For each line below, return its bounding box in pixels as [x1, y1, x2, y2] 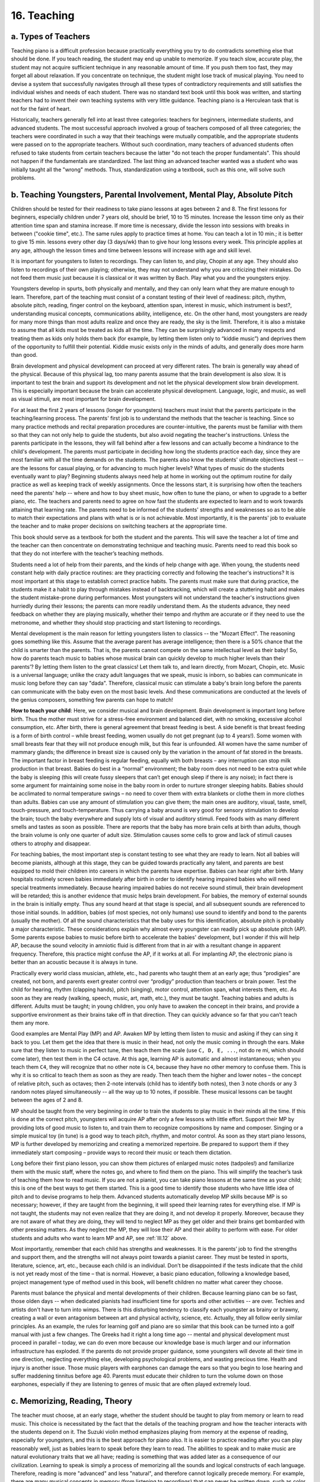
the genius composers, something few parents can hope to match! [11, 697, 174, 704]
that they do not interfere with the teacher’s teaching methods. [11, 550, 164, 557]
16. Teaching [11, 9, 75, 22]
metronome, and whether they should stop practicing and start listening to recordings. [11, 619, 222, 626]
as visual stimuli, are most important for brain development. [11, 395, 156, 403]
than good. [11, 352, 38, 359]
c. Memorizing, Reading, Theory [11, 1396, 133, 1406]
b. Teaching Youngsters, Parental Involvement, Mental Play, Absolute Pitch [11, 190, 293, 200]
